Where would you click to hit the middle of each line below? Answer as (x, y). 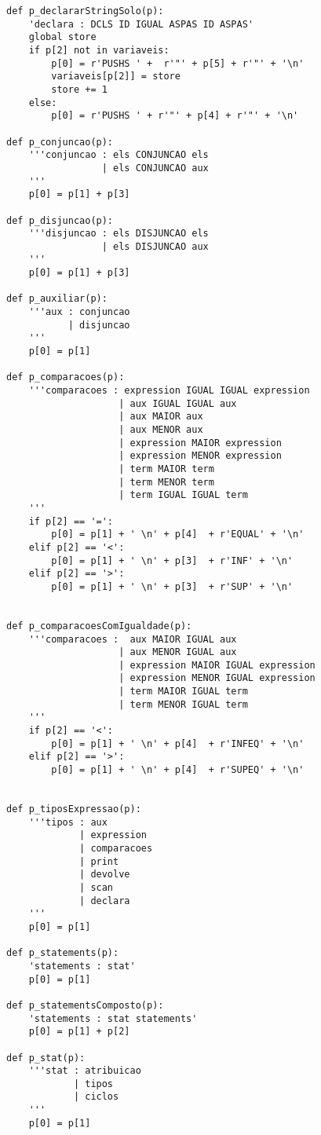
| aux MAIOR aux (161, 417)
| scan (97, 887)
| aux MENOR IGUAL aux (178, 652)
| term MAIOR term (166, 469)
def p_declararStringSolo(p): (85, 11)
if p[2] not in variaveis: (99, 50)
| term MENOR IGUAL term (183, 704)
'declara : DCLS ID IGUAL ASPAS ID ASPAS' (141, 24)
